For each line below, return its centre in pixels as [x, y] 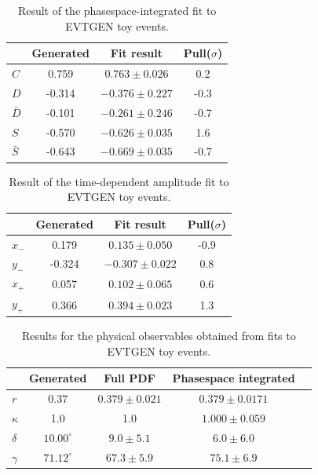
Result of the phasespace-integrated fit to [117, 10]
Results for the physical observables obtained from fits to [159, 336]
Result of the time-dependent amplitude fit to [119, 181]
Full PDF [130, 378]
